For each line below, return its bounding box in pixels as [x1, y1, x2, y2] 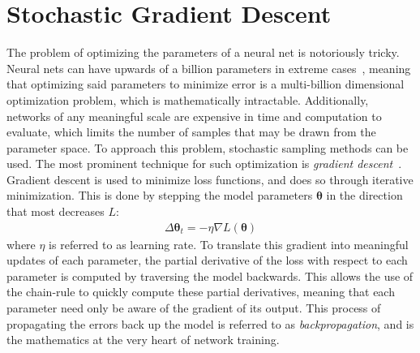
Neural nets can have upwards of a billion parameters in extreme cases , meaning [6, 59, 411, 76]
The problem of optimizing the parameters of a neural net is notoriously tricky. [6, 44, 400, 61]
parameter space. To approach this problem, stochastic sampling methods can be [6, 139, 409, 156]
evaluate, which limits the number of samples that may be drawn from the [6, 123, 376, 140]
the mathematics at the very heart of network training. [6, 331, 280, 348]
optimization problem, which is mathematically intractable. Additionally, [6, 91, 369, 108]
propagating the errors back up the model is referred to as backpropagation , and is [6, 315, 414, 332]
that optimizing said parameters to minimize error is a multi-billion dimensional [6, 75, 405, 93]
